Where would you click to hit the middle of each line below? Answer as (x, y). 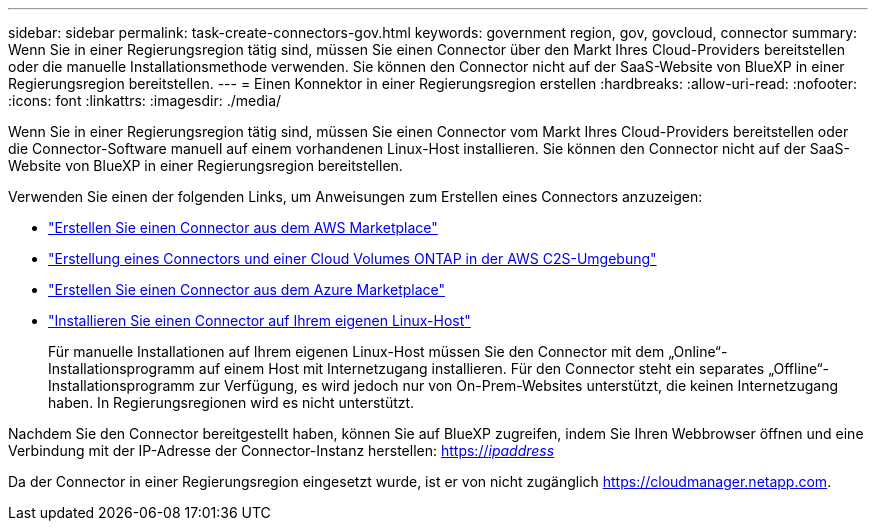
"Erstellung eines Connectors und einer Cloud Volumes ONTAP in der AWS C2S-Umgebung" (352, 258)
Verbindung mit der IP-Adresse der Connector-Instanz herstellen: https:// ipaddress (281, 450)
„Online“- (698, 351)
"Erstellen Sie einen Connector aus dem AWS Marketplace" (243, 227)
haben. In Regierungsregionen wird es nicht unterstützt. (231, 402)
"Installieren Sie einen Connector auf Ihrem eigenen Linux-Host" (259, 320)
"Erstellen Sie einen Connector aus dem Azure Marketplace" (247, 289)
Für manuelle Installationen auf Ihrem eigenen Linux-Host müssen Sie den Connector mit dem (356, 351)
